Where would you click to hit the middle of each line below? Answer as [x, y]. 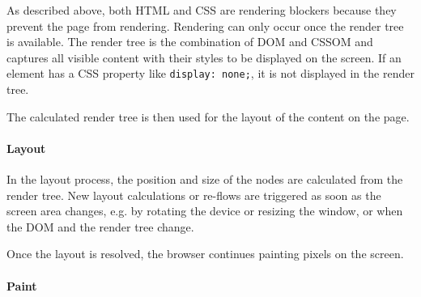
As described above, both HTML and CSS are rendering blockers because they [202, 10]
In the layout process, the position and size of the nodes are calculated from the [205, 179]
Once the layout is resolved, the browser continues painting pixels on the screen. [205, 254]
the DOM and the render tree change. [100, 226]
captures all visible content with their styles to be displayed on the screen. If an [204, 57]
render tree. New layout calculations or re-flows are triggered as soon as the [194, 195]
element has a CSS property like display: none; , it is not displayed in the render [210, 73]
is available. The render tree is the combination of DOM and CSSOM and [190, 42]
